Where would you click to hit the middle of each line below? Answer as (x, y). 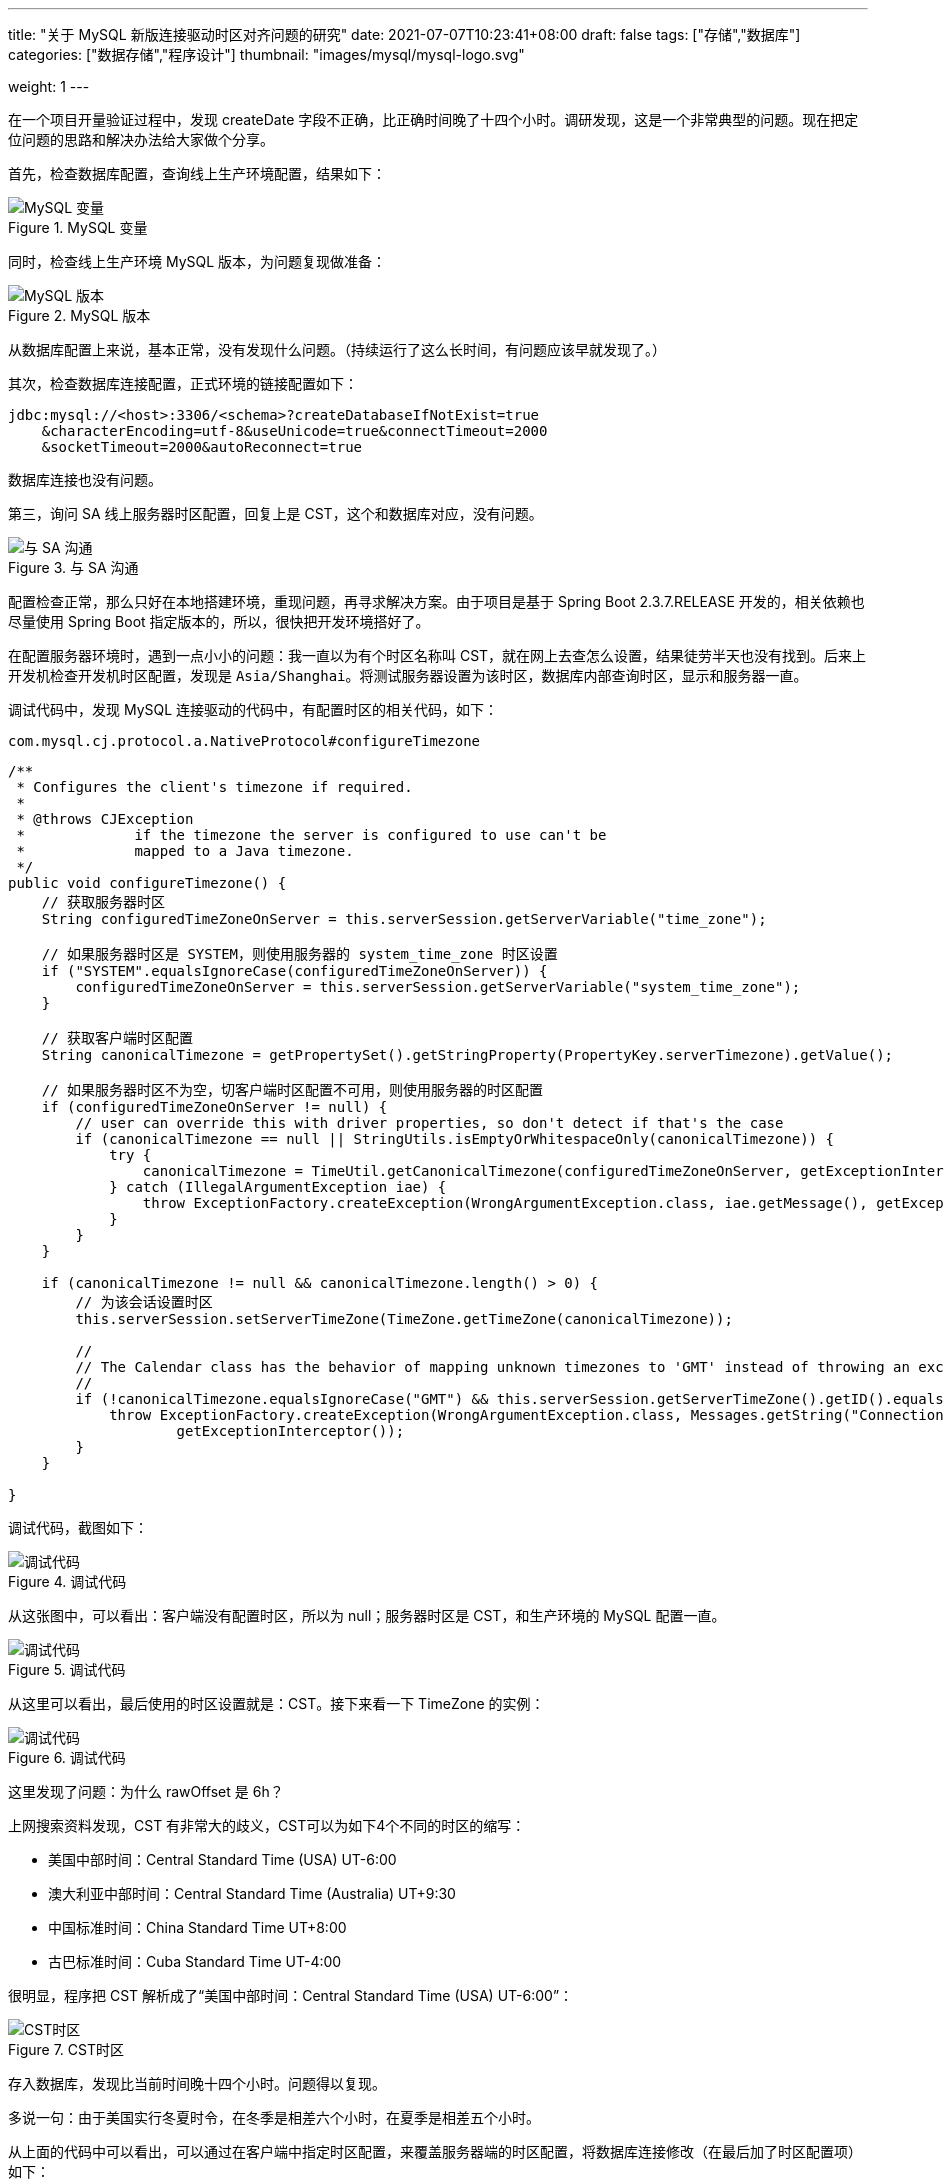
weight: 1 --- (49, 86)
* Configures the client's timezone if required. (214, 787)
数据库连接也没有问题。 (85, 479)
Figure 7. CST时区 (66, 2049)
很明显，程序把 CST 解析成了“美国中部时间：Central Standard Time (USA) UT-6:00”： (291, 1995)
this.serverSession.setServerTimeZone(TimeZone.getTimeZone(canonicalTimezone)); (404, 1319)
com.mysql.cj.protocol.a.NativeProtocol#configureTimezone (244, 741)
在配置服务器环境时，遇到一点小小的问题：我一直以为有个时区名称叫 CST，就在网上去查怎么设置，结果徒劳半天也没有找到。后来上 (437, 655)
